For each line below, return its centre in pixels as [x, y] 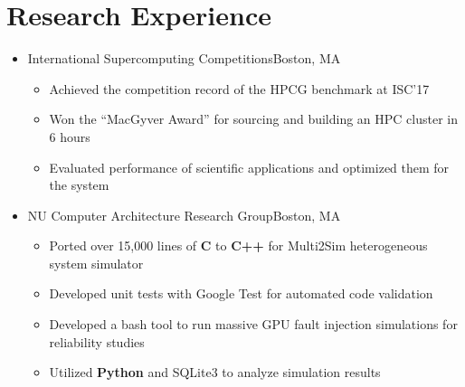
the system [79, 185]
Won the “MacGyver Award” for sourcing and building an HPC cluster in [254, 119]
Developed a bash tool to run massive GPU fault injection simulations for [253, 324]
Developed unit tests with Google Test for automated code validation [241, 293]
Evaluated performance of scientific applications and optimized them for [249, 167]
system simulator [96, 263]
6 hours [70, 136]
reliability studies [97, 341]
